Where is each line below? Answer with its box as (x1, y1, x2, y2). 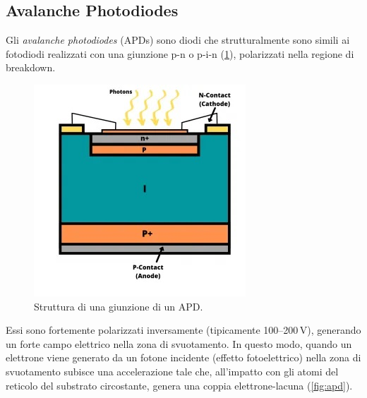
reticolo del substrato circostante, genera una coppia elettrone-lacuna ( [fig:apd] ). (6, 378, 353, 392)
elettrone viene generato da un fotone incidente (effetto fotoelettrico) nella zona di (6, 350, 361, 365)
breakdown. (6, 60, 56, 75)
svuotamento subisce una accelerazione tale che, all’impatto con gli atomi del (6, 363, 339, 378)
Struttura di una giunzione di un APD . (34, 298, 203, 313)
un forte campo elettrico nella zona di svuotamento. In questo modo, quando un (6, 336, 352, 351)
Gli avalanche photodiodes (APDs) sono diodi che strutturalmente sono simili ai (6, 32, 350, 47)
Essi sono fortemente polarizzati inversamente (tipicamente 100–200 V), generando (6, 322, 361, 337)
